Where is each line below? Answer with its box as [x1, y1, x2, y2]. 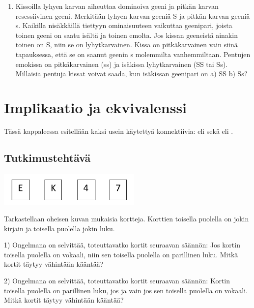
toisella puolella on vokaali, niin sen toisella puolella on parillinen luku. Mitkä [4, 249, 238, 259]
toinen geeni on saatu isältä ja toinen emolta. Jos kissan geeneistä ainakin [15, 30, 238, 40]
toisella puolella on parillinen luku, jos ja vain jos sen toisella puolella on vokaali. [4, 285, 248, 295]
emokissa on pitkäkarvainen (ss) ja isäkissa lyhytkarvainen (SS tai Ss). [15, 59, 228, 69]
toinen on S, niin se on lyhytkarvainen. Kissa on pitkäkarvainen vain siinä [15, 39, 238, 50]
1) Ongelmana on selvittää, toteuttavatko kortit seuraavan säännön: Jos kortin [4, 240, 240, 250]
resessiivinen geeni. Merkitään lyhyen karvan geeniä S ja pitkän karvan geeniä [15, 10, 250, 21]
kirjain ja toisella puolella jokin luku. [4, 223, 115, 233]
